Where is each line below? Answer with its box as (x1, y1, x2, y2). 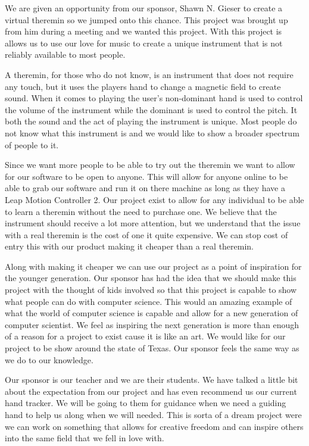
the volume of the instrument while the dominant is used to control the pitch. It (5, 103, 298, 116)
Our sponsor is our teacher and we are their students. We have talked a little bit (5, 373, 298, 386)
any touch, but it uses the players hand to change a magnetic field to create (5, 80, 281, 92)
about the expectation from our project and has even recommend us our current (5, 385, 297, 397)
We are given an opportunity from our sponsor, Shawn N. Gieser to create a (5, 2, 283, 14)
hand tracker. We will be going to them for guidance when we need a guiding (5, 397, 286, 409)
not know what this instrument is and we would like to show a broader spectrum (5, 126, 299, 139)
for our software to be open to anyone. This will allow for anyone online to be (5, 170, 288, 182)
